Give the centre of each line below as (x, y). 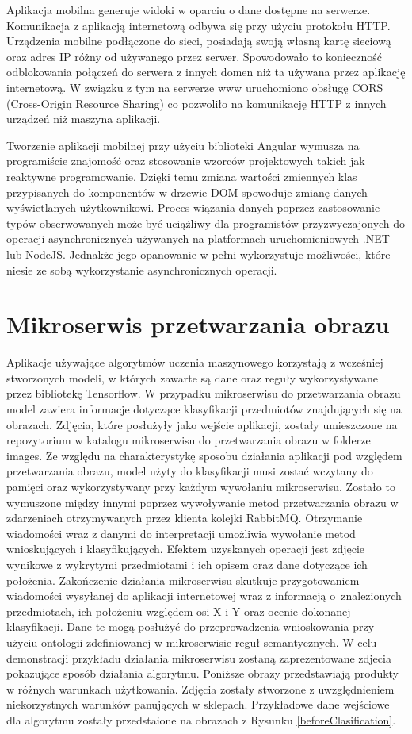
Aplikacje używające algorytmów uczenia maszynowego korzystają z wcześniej (195, 362)
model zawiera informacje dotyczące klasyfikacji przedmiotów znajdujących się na (204, 409)
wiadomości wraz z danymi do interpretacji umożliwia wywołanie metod (181, 533)
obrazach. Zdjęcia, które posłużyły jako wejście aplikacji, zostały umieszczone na (202, 424)
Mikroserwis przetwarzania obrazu (198, 324)
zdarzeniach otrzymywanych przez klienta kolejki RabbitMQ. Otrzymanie (185, 518)
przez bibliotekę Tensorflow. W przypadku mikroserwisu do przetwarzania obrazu (204, 393)
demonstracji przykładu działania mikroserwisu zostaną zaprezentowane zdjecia (199, 657)
